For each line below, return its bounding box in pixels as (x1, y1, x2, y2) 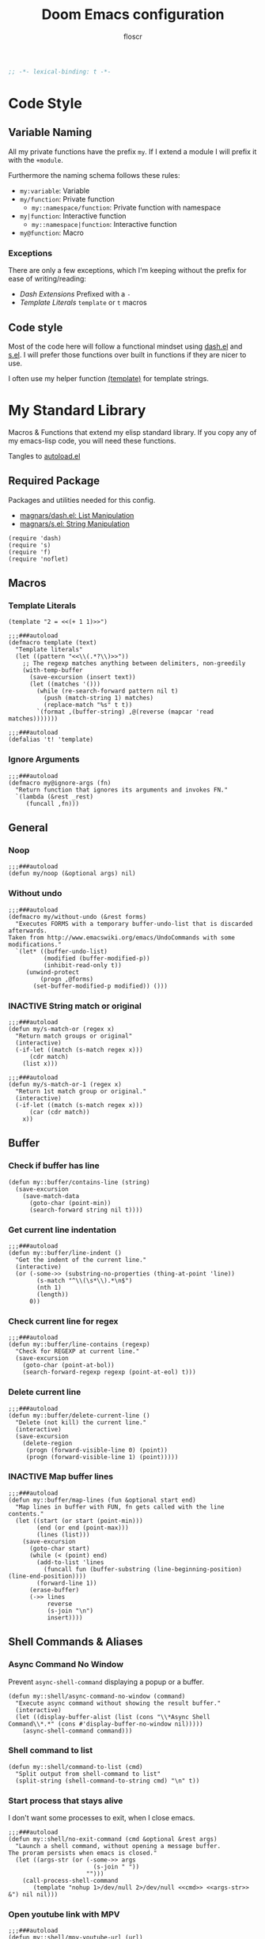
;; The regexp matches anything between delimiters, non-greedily (22, 660, 246, 667)
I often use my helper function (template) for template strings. (8, 373, 210, 383)
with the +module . (8, 155, 63, 164)
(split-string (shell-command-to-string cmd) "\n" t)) (15, 1777, 200, 1785)
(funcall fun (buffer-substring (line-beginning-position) (43, 1565, 243, 1573)
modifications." (8, 940, 62, 948)
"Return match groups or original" (15, 1032, 133, 1040)
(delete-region (22, 1439, 73, 1447)
